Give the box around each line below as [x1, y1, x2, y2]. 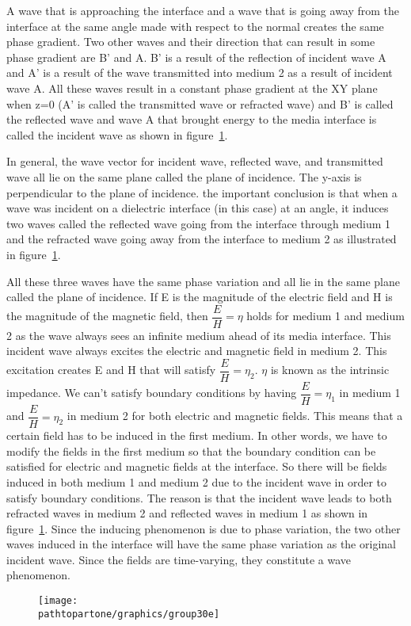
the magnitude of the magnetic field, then [6, 307, 208, 324]
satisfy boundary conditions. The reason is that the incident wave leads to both [6, 489, 392, 506]
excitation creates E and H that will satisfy [6, 361, 216, 378]
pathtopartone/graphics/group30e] [38, 608, 220, 620]
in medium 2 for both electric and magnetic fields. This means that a [67, 407, 403, 424]
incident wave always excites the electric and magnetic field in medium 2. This [6, 342, 387, 359]
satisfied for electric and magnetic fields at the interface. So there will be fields [6, 458, 387, 475]
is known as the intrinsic [270, 361, 390, 378]
